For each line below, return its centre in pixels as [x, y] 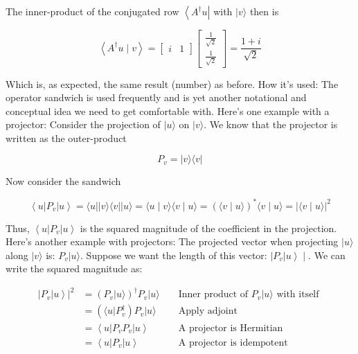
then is [264, 11]
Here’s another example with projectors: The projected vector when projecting [172, 241]
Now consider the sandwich [63, 181]
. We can [327, 255]
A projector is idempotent [233, 343]
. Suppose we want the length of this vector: [174, 255]
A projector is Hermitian [231, 328]
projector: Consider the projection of [83, 124]
